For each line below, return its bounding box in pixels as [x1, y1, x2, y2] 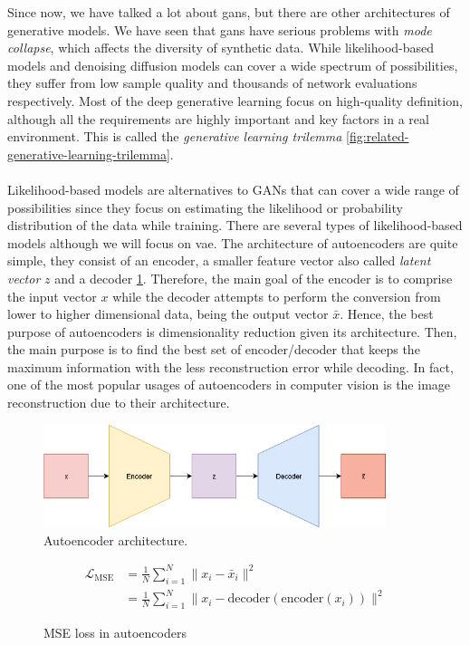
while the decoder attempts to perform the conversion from [112, 286, 441, 305]
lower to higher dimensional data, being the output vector [7, 304, 329, 323]
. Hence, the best [340, 304, 434, 323]
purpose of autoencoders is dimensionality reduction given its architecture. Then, [7, 322, 457, 341]
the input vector [7, 286, 97, 305]
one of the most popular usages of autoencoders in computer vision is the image [7, 375, 451, 394]
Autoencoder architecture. [43, 530, 188, 549]
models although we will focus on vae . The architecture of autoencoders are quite [7, 233, 458, 252]
